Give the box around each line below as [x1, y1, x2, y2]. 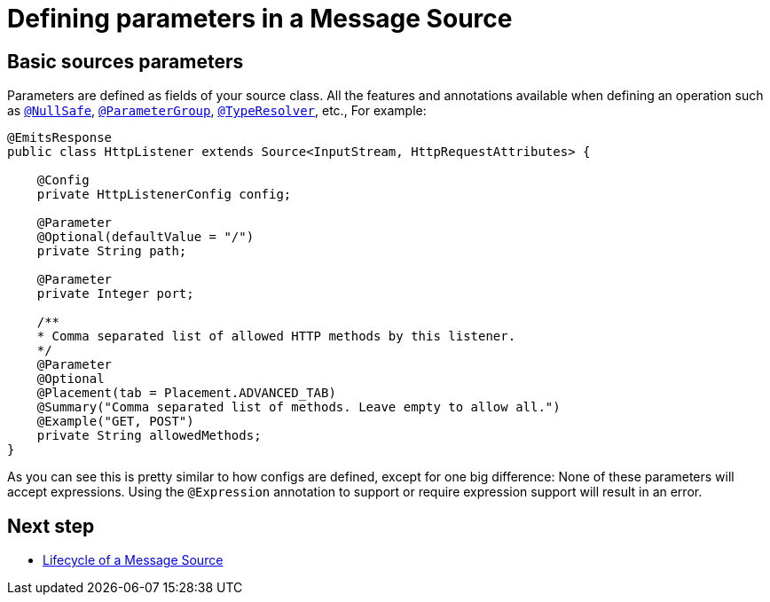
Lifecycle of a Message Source [43, 552, 224, 568]
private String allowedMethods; [36, 428, 262, 443]
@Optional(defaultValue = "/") [36, 230, 255, 245]
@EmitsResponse [7, 130, 113, 145]
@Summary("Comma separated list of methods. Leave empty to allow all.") [36, 400, 561, 415]
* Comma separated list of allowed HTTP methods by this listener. [36, 329, 516, 344]
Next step [7, 514, 95, 537]
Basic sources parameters [7, 50, 244, 73]
